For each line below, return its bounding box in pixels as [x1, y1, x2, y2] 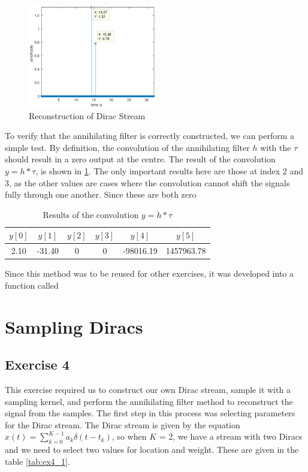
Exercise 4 [5, 355, 70, 374]
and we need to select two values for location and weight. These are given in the [5, 443, 299, 456]
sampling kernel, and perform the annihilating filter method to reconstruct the [5, 395, 293, 407]
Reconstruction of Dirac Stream [29, 109, 146, 122]
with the [260, 141, 291, 153]
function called [5, 279, 59, 291]
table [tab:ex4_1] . [5, 455, 70, 467]
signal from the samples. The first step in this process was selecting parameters [5, 407, 295, 419]
